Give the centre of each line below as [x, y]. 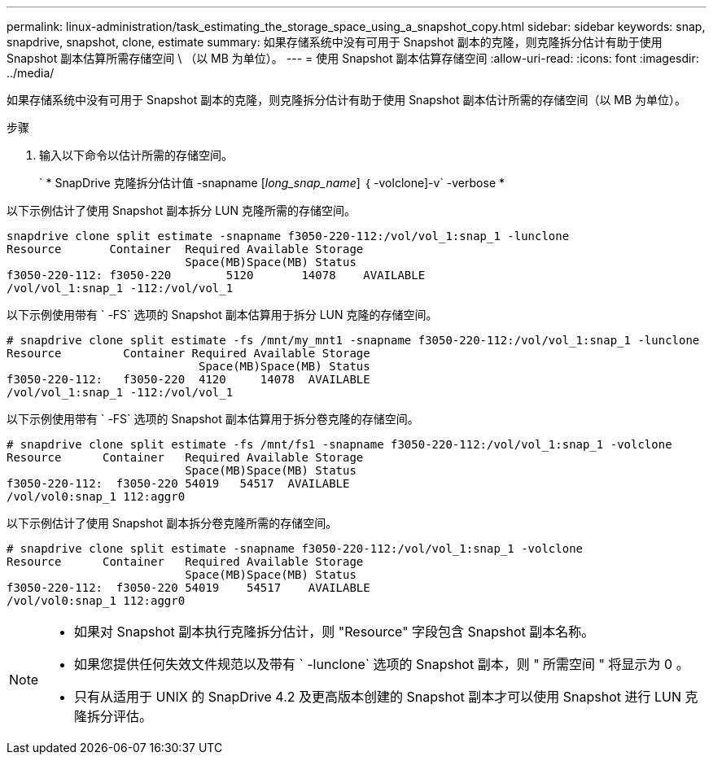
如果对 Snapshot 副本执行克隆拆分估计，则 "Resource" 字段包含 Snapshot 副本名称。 [335, 632]
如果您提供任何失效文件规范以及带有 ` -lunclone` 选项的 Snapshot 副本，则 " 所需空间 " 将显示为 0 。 [382, 664]
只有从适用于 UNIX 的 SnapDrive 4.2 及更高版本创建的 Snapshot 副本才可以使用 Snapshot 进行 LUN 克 [386, 697]
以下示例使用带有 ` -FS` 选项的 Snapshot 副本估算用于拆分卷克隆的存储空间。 [213, 419]
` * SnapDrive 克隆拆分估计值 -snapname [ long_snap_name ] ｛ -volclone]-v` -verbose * [272, 183]
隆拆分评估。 [114, 716]
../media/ [31, 73]
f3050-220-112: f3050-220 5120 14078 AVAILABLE [216, 275]
